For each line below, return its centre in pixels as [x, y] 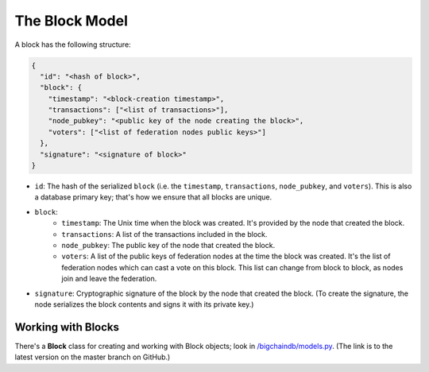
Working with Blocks [67, 327]
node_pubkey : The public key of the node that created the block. [168, 245]
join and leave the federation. [109, 279]
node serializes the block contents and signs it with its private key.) [144, 304]
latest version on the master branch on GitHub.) [93, 357]
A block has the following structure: [73, 45]
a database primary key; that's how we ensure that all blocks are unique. [153, 197]
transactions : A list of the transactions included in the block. [164, 234]
